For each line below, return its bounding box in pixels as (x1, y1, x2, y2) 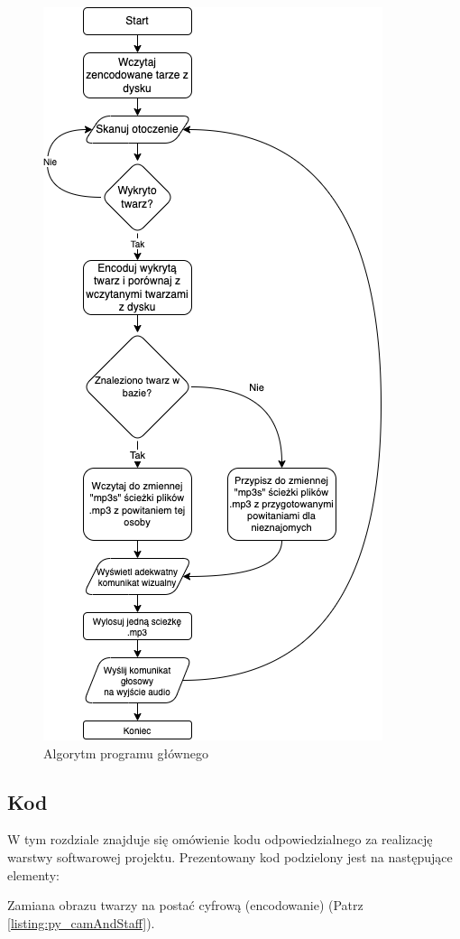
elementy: (7, 865, 60, 884)
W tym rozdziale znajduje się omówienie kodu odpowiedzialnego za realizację (7, 830, 433, 849)
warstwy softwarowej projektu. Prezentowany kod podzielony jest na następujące (7, 847, 453, 866)
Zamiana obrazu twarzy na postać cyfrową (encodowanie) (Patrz (7, 896, 363, 915)
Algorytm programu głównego (43, 743, 208, 762)
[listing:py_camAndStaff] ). (7, 913, 155, 932)
